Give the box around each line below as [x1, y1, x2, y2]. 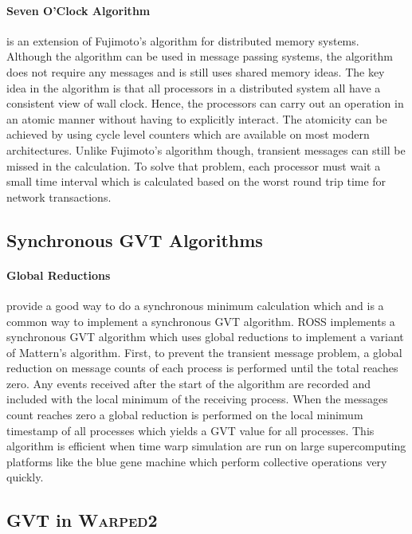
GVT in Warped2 [6, 508, 158, 532]
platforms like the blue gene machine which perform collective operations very [6, 453, 387, 469]
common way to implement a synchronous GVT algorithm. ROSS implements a [6, 312, 395, 329]
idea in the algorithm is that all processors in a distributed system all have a [6, 79, 381, 96]
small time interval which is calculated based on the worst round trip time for [6, 173, 386, 190]
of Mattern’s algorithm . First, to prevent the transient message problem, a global [6, 344, 402, 360]
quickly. [6, 469, 44, 485]
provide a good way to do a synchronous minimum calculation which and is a [6, 296, 384, 313]
